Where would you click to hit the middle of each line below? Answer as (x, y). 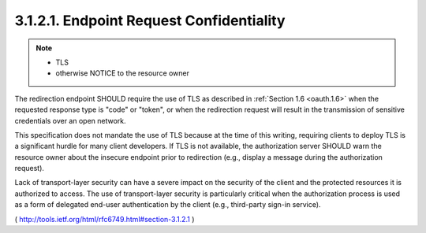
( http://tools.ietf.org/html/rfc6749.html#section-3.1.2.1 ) (105, 219)
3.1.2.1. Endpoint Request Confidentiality (150, 20)
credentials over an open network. (70, 120)
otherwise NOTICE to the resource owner (122, 73)
